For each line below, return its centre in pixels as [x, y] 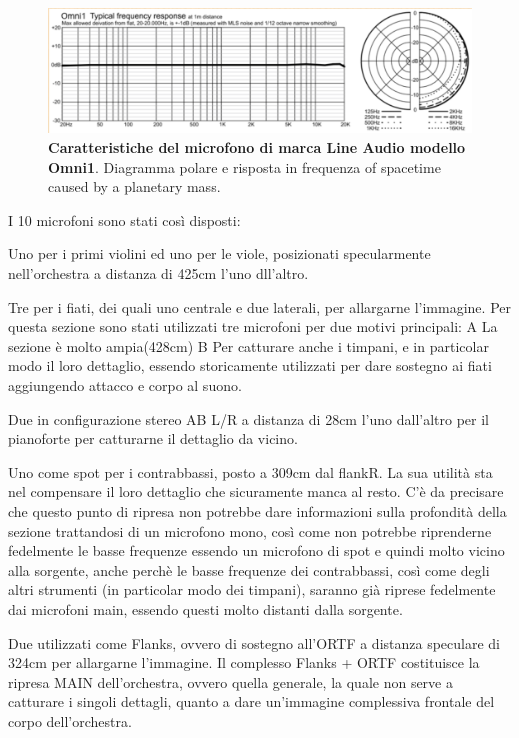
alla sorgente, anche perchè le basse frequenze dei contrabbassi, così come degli [249, 569]
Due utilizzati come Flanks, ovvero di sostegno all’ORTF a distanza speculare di [254, 642]
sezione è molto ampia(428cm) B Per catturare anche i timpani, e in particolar [248, 345]
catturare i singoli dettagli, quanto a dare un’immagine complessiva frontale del [251, 701]
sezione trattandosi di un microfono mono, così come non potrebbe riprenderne [250, 530]
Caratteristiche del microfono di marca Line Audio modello [257, 147]
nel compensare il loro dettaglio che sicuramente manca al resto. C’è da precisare [256, 491]
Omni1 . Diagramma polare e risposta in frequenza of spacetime [244, 166]
